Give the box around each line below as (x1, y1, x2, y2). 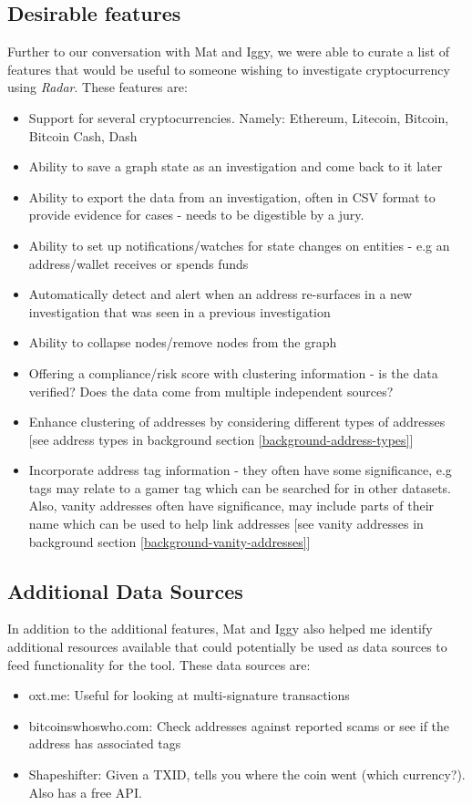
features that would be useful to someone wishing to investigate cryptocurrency (7, 59, 450, 78)
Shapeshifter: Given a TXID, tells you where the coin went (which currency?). (28, 765, 466, 784)
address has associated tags (28, 734, 181, 753)
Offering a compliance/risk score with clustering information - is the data (28, 363, 438, 382)
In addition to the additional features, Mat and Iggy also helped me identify (7, 619, 433, 638)
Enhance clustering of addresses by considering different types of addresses (28, 412, 446, 431)
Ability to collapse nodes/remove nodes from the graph (28, 333, 337, 352)
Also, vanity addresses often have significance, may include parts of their (28, 496, 435, 515)
